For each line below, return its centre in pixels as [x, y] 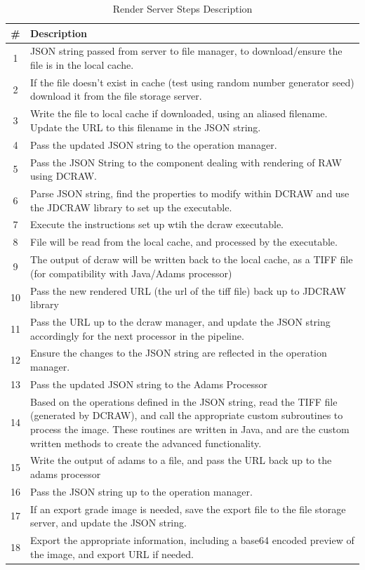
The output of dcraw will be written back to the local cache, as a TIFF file [192, 259]
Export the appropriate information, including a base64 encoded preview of [192, 540]
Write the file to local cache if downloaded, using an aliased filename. [179, 113]
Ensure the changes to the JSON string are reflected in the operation [179, 353]
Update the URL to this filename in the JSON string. [146, 127]
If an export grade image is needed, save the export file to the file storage [188, 509]
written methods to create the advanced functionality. [146, 443]
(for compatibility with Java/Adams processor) [131, 273]
